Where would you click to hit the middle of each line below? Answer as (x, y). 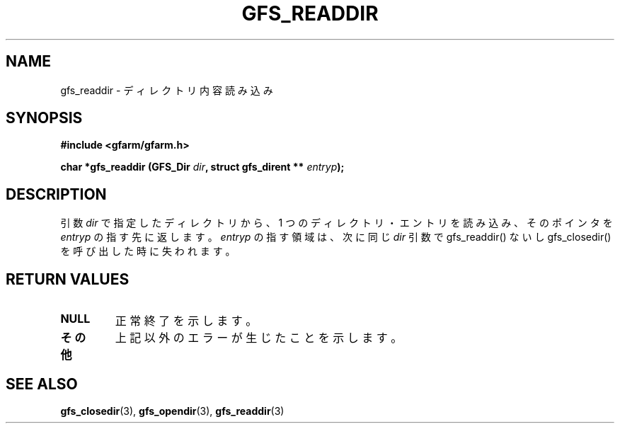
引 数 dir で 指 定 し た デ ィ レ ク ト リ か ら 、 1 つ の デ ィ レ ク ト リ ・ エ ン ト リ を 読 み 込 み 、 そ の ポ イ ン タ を (337, 223)
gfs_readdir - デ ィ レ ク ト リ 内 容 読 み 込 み (167, 90)
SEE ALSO (42, 384)
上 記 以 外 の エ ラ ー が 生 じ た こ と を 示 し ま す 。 (259, 338)
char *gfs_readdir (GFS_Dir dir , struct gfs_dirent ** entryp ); (202, 167)
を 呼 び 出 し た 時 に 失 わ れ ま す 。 (148, 251)
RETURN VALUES (68, 279)
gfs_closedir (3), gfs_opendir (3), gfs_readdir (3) (172, 411)
